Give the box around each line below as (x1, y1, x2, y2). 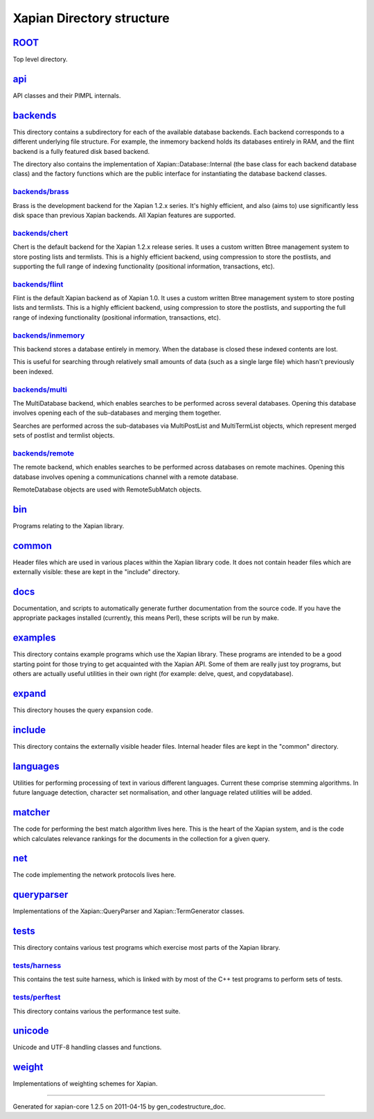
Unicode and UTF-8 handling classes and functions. (12, 1043, 162, 1052)
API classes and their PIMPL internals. (12, 91, 121, 100)
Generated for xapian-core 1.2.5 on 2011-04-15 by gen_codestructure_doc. (12, 1102, 226, 1111)
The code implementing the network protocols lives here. (12, 871, 177, 879)
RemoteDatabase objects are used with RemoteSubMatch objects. (12, 485, 202, 494)
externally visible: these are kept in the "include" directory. (12, 568, 180, 576)
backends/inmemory (12, 330, 85, 340)
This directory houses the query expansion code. (12, 706, 154, 714)
